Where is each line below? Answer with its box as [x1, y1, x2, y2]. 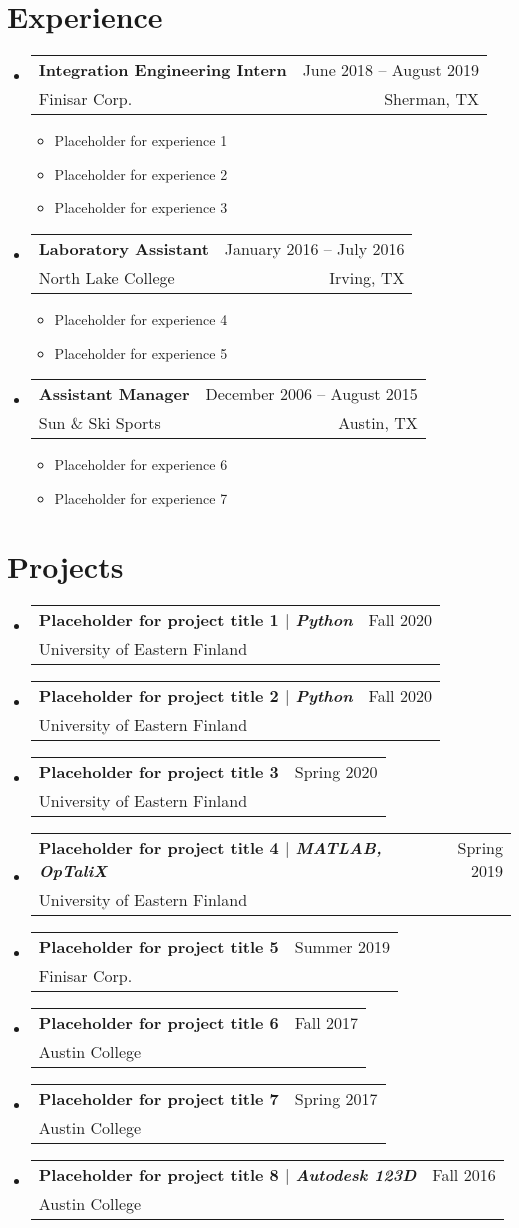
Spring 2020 [294, 760, 378, 784]
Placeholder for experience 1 [54, 130, 228, 151]
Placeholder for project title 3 [38, 760, 279, 784]
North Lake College [38, 265, 175, 289]
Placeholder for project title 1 [38, 608, 279, 632]
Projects [7, 546, 124, 587]
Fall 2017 [294, 1011, 359, 1035]
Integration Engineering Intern [38, 58, 287, 82]
